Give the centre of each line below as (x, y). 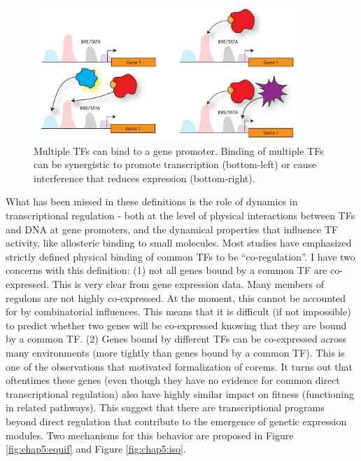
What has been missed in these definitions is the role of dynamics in (152, 201)
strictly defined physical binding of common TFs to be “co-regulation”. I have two (180, 256)
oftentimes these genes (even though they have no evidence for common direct (173, 380)
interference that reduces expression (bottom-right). (144, 178)
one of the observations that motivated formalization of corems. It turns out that (179, 366)
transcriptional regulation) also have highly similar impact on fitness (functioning (180, 393)
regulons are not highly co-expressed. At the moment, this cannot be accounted (176, 297)
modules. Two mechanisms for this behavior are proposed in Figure (150, 435)
